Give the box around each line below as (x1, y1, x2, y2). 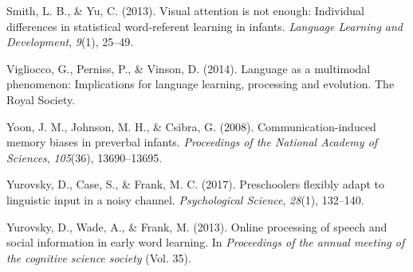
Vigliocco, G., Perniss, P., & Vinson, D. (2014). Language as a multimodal (6, 60, 371, 76)
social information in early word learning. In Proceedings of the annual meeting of (6, 234, 405, 251)
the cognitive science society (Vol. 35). (6, 249, 191, 266)
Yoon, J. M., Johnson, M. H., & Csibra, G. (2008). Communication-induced (6, 118, 376, 134)
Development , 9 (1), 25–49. (6, 33, 134, 50)
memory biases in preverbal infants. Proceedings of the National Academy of (6, 134, 378, 150)
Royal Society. (6, 91, 76, 107)
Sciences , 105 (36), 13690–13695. (6, 149, 163, 165)
